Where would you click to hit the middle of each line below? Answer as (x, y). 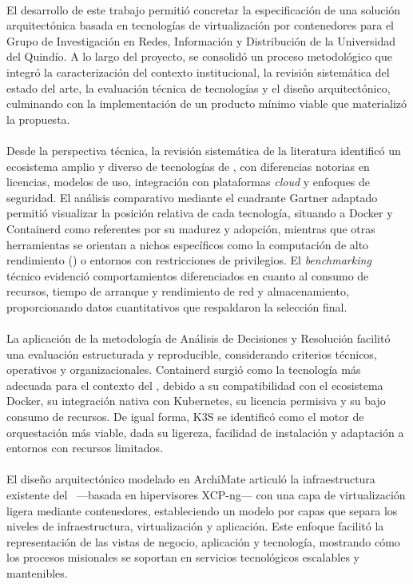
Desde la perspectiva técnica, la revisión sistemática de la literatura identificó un (204, 150)
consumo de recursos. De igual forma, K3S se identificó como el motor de (185, 417)
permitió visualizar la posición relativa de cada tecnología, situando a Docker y (200, 213)
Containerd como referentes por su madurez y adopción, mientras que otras (191, 228)
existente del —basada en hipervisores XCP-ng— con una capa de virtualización (206, 495)
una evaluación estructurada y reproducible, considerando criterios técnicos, (192, 354)
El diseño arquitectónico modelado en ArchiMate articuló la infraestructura (191, 479)
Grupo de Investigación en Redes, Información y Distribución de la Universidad (201, 40)
